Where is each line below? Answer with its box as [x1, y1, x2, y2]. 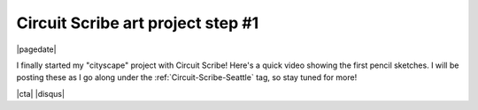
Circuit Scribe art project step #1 [16, 13, 259, 33]
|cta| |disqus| [16, 88, 66, 99]
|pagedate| [16, 44, 57, 55]
